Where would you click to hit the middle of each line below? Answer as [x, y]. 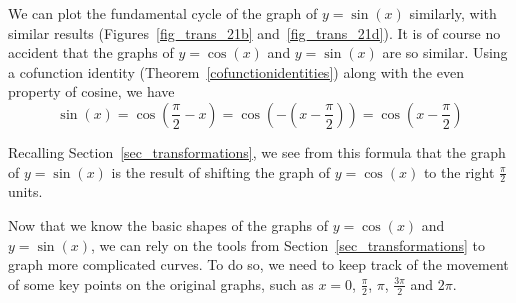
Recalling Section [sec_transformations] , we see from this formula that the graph [257, 151]
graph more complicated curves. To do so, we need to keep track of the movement [258, 264]
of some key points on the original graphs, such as [161, 283]
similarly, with [453, 13]
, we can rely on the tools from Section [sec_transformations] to [287, 244]
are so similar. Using [445, 52]
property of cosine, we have [91, 91]
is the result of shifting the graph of [221, 171]
